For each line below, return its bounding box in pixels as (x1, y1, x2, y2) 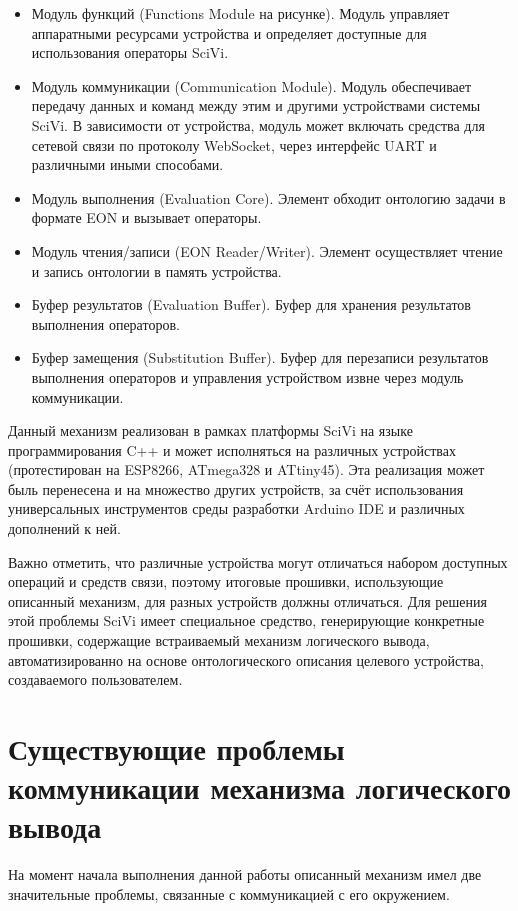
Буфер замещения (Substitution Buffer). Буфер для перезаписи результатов (31, 347, 489, 368)
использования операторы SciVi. (31, 42, 229, 63)
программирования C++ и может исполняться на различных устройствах (8, 439, 456, 460)
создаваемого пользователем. (8, 669, 183, 690)
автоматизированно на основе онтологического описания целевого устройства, (8, 649, 484, 670)
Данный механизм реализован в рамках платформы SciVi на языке (8, 420, 413, 441)
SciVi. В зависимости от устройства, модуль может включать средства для (31, 114, 485, 135)
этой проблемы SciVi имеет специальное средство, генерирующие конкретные (8, 610, 485, 631)
